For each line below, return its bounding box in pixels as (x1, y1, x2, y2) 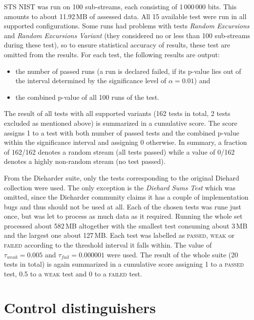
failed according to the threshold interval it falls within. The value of (4, 240, 212, 250)
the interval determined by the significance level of (15, 75, 167, 86)
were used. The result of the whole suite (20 (106, 249, 238, 259)
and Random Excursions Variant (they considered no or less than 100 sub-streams (4, 30, 251, 40)
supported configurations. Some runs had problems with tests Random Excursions (4, 21, 250, 31)
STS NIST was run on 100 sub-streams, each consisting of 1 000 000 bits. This (4, 1, 237, 11)
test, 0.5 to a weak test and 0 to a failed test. (4, 268, 142, 278)
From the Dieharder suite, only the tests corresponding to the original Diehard (4, 172, 239, 183)
